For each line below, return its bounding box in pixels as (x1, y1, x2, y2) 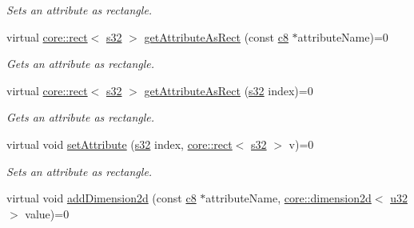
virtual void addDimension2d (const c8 (6, 190, 197, 206)
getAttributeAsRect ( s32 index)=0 (144, 82, 313, 98)
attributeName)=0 (297, 28, 388, 45)
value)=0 (25, 205, 70, 222)
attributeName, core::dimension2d (205, 190, 372, 206)
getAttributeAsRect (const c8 (144, 28, 289, 45)
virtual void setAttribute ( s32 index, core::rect (6, 135, 233, 152)
